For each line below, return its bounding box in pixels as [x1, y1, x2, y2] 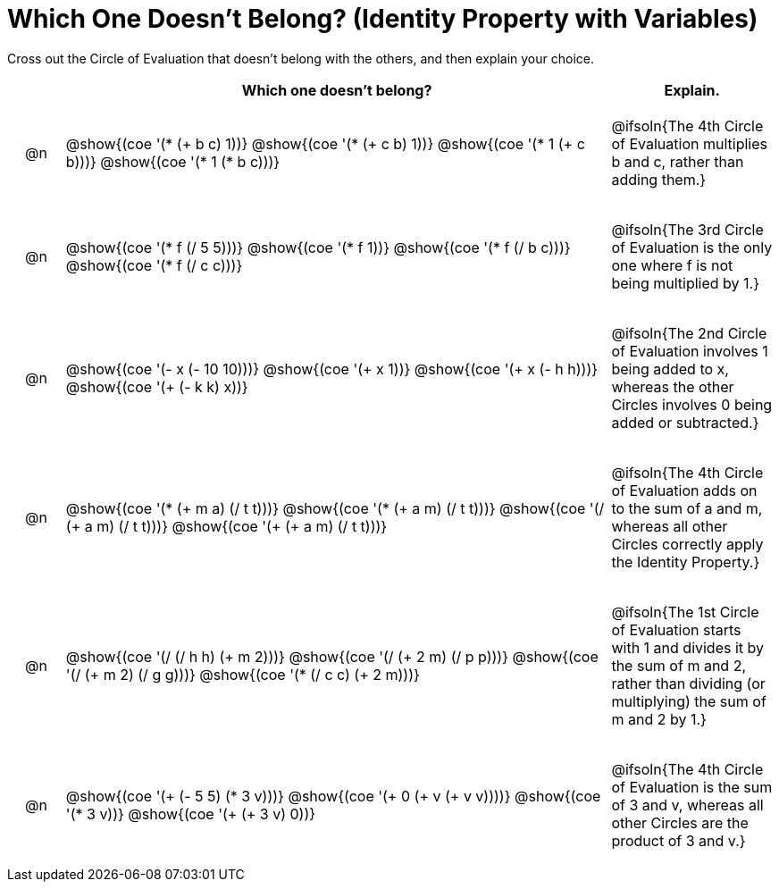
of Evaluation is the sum [611, 777, 773, 796]
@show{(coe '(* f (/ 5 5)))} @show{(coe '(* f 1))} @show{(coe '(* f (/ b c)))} [65, 238, 571, 256]
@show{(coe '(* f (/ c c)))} [65, 256, 243, 274]
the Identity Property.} [611, 552, 760, 571]
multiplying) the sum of [611, 692, 766, 710]
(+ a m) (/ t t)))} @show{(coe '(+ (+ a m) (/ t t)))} [65, 516, 388, 535]
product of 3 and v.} [611, 831, 746, 850]
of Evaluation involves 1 [611, 341, 768, 360]
